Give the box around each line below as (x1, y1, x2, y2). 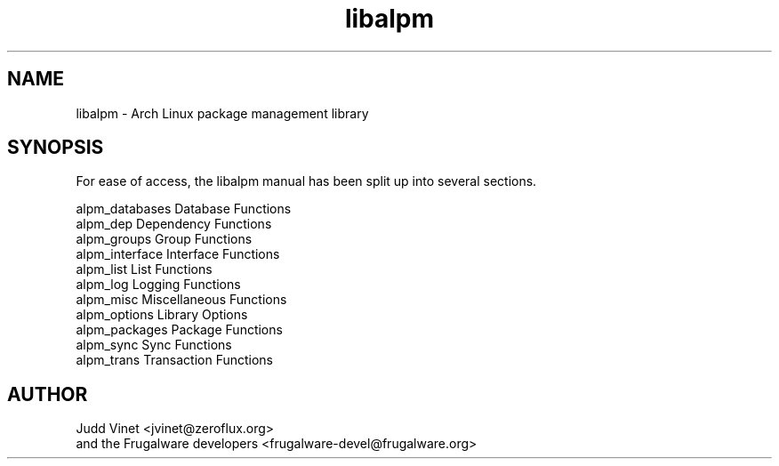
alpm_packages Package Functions (76, 322, 283, 338)
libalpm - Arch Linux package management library (76, 105, 369, 121)
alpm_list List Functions (76, 261, 213, 277)
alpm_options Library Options (76, 307, 248, 323)
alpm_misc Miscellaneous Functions (76, 292, 287, 308)
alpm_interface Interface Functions (76, 246, 280, 262)
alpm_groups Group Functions (76, 231, 253, 247)
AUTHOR (7, 382, 88, 406)
